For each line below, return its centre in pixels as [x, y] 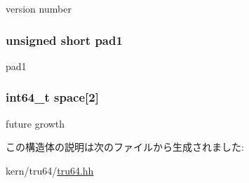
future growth [35, 123]
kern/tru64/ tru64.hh [50, 170]
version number [39, 8]
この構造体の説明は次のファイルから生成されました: [125, 147]
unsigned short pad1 [64, 40]
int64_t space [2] [52, 97]
